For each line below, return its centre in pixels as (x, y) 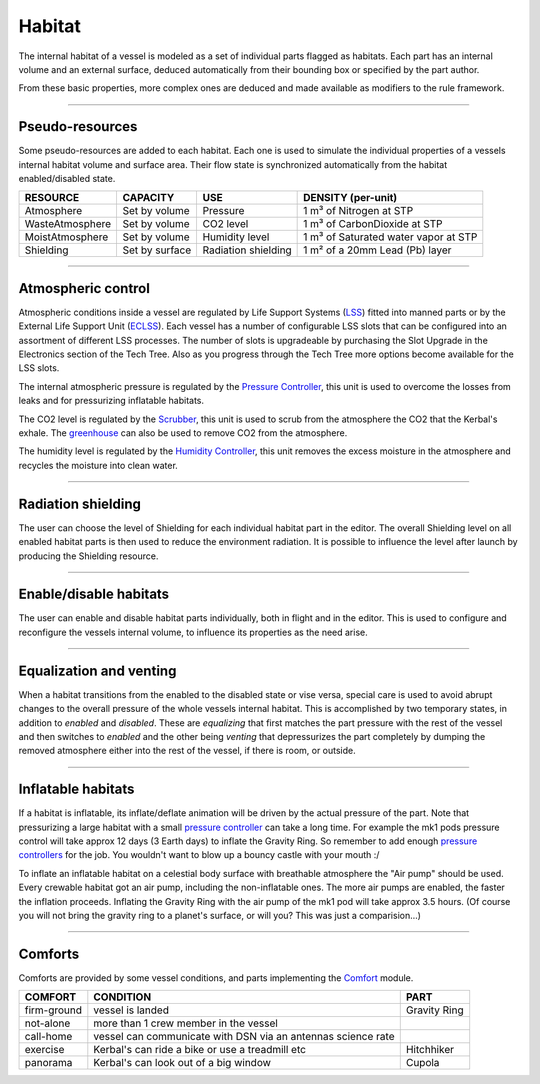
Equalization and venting (97, 670)
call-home (48, 1037)
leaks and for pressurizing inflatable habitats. (111, 401)
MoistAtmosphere (66, 237)
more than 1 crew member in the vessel (186, 1023)
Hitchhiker (430, 1050)
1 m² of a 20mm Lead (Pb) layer (377, 250)
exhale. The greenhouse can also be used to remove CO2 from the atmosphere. (183, 433)
